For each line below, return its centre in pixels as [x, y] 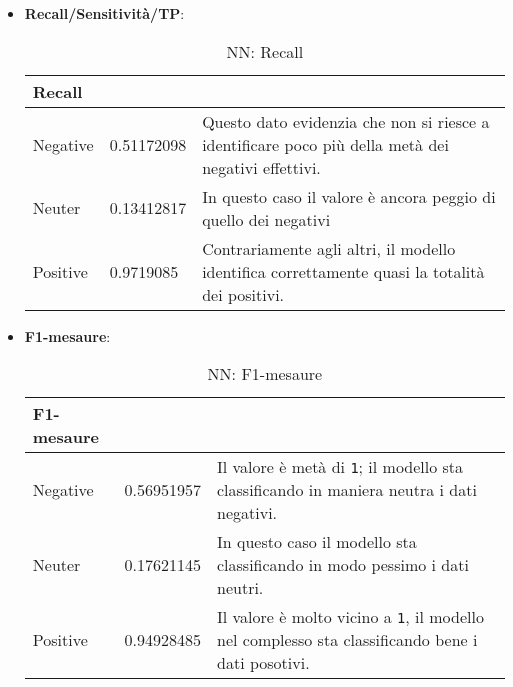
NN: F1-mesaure [265, 374]
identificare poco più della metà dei [325, 144]
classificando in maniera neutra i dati [347, 490]
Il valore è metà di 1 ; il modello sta [340, 467]
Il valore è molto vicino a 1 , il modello [350, 617]
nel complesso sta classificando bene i [347, 640]
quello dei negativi [266, 219]
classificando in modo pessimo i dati [343, 565]
